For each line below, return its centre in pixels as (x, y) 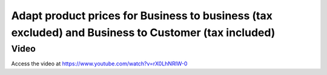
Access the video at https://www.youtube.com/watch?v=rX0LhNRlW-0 (99, 64)
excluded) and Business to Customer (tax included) (143, 32)
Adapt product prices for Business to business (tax (142, 16)
